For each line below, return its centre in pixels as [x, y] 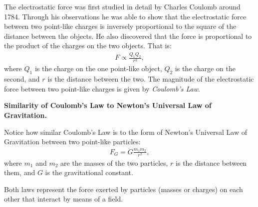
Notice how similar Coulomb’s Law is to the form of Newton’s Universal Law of [126, 132]
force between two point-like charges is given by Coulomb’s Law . [102, 88]
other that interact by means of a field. [64, 199]
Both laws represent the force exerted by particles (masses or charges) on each [124, 189]
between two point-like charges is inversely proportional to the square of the [120, 26]
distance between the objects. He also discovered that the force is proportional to [128, 36]
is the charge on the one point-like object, [98, 68]
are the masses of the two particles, [114, 162]
